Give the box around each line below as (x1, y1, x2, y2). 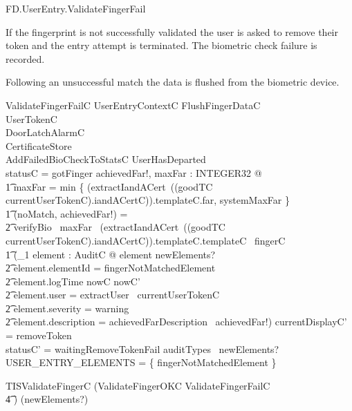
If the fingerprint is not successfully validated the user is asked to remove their (6, 24, 338, 39)
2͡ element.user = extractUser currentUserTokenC (6, 287, 220, 302)
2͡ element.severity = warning (6, 300, 129, 315)
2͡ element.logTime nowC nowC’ (6, 274, 140, 288)
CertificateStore (6, 138, 72, 153)
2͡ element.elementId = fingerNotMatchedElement (6, 260, 216, 275)
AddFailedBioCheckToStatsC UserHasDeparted (6, 152, 206, 166)
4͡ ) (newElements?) (6, 392, 89, 406)
